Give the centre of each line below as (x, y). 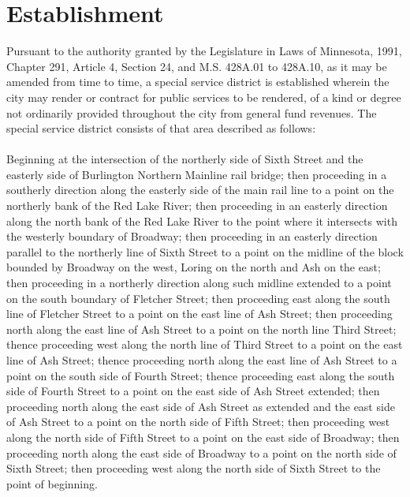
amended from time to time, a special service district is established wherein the (198, 82)
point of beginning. (52, 483)
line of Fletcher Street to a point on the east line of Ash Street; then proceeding (199, 314)
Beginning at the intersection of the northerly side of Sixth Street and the (185, 159)
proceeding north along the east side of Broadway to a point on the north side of (201, 452)
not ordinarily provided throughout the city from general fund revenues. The (192, 112)
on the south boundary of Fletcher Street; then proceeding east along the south (198, 298)
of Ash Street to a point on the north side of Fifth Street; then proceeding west (198, 422)
